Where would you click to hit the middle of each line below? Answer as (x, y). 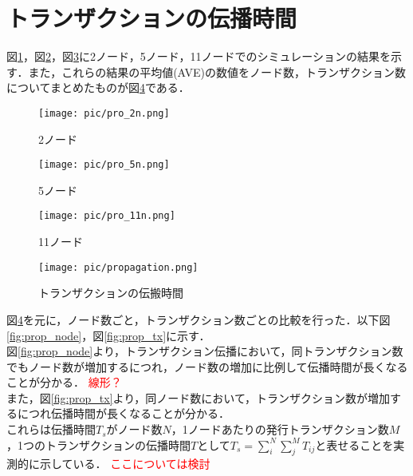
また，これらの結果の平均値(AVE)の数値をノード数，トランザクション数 (217, 71)
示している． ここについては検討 (125, 464)
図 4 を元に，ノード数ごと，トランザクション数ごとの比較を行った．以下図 (199, 319)
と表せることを (354, 444)
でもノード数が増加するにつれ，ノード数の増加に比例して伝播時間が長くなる (207, 366)
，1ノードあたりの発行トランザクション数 (280, 429)
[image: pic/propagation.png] (118, 267)
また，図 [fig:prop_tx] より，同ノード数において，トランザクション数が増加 (198, 397)
